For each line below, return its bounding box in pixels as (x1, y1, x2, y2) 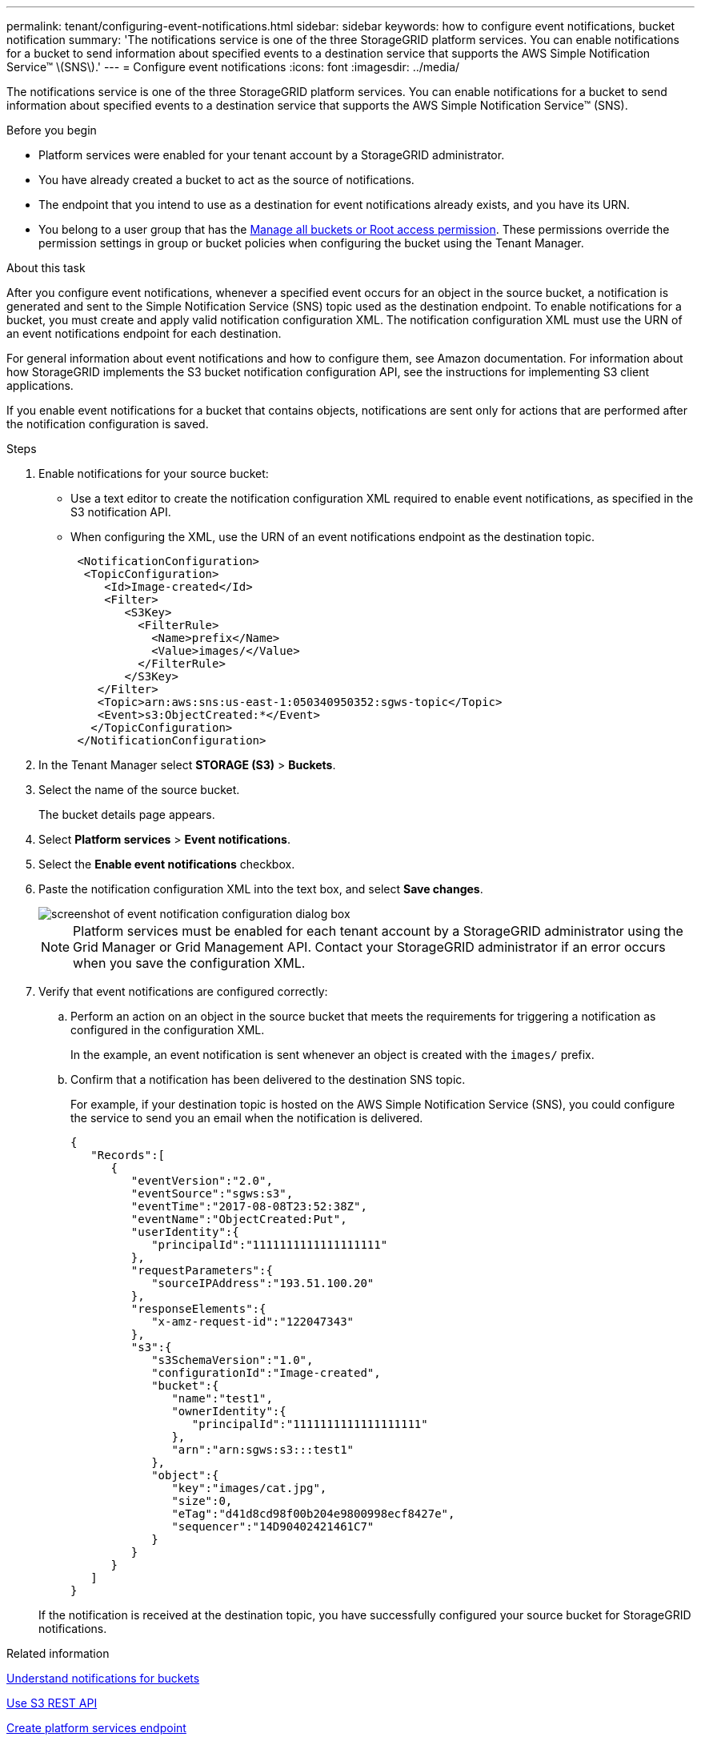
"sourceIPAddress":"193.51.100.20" (151, 1277, 375, 1290)
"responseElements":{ (130, 1302, 266, 1315)
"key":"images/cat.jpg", (171, 1482, 327, 1494)
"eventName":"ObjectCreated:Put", (130, 1213, 347, 1226)
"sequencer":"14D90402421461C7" (171, 1520, 375, 1533)
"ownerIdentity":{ (171, 1405, 286, 1418)
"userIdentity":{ (130, 1226, 239, 1238)
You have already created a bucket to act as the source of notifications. (38, 173, 415, 187)
